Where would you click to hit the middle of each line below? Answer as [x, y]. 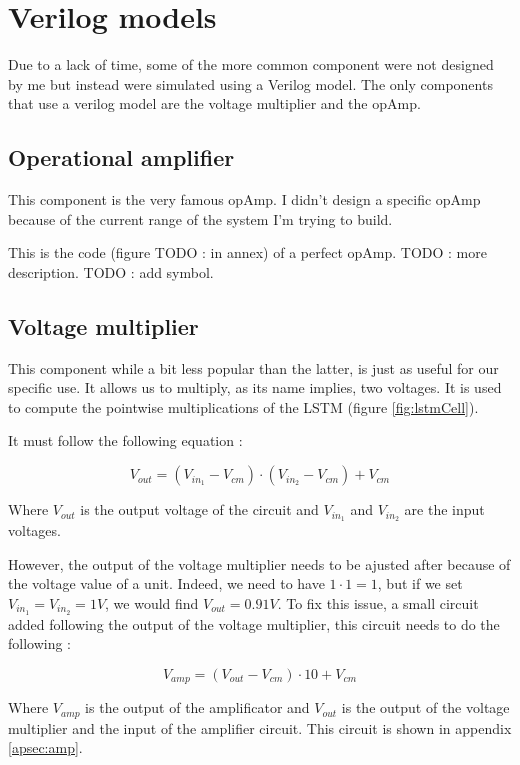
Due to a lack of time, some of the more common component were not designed [251, 64]
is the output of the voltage [425, 707]
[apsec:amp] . [45, 747]
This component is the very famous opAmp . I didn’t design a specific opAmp [244, 199]
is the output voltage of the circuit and [199, 509]
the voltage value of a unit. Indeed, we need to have [166, 583]
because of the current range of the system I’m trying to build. [200, 218]
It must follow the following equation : [125, 440]
